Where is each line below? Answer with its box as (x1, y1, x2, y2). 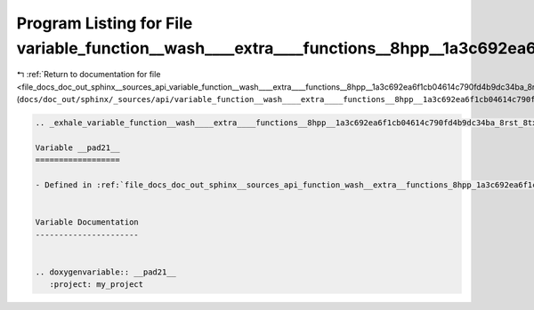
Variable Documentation (35, 218, 140, 227)
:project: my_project (49, 280, 144, 290)
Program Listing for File (16, 13, 193, 33)
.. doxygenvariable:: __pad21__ (35, 266, 177, 277)
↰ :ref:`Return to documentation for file (16, 69, 161, 80)
